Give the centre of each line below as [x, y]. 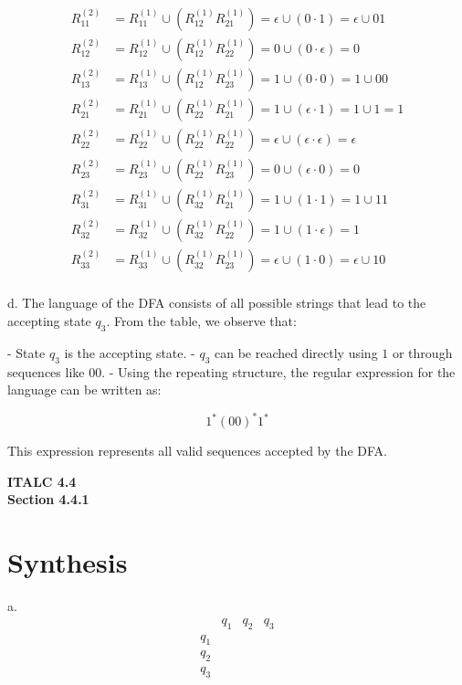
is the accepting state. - [130, 352]
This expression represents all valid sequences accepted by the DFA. [197, 451]
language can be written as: [84, 390]
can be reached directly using [296, 352]
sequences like [46, 371]
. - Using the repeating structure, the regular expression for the [278, 371]
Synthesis [68, 562]
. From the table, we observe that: [201, 320]
